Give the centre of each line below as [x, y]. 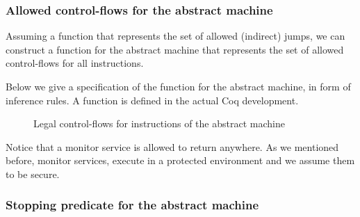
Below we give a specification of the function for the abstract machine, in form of [178, 86]
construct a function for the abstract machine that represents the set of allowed [175, 49]
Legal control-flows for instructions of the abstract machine [159, 123]
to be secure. [33, 174]
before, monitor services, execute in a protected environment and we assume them [180, 160]
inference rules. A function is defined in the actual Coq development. [152, 100]
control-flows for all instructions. [75, 63]
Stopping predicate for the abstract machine [132, 205]
